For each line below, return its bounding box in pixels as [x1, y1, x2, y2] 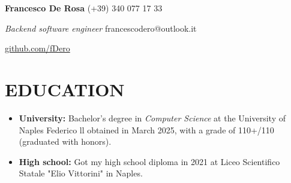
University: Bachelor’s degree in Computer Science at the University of [19, 111, 286, 124]
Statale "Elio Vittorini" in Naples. [19, 167, 143, 179]
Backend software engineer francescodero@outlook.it [5, 22, 197, 34]
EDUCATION [5, 77, 125, 101]
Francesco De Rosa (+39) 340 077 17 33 [5, 2, 163, 14]
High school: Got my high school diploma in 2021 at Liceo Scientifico [19, 155, 280, 167]
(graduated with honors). [19, 135, 112, 148]
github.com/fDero [5, 42, 70, 54]
